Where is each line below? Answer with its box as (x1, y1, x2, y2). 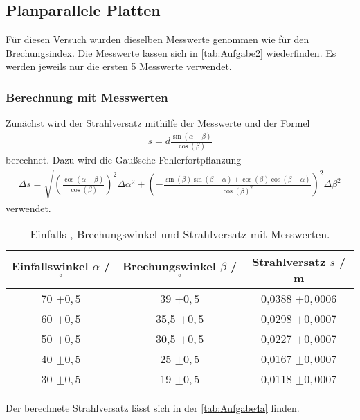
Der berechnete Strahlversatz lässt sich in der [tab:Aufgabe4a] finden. (6, 401, 300, 415)
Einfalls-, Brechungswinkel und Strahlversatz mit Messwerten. (30, 226, 330, 243)
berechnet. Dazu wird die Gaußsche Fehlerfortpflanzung (6, 152, 242, 167)
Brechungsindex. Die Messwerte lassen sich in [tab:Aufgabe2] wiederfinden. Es (6, 45, 336, 60)
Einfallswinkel (11, 258, 89, 274)
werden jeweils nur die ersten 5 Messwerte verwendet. (6, 59, 232, 73)
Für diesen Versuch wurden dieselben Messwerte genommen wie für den (6, 32, 309, 46)
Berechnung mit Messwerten (6, 88, 168, 105)
